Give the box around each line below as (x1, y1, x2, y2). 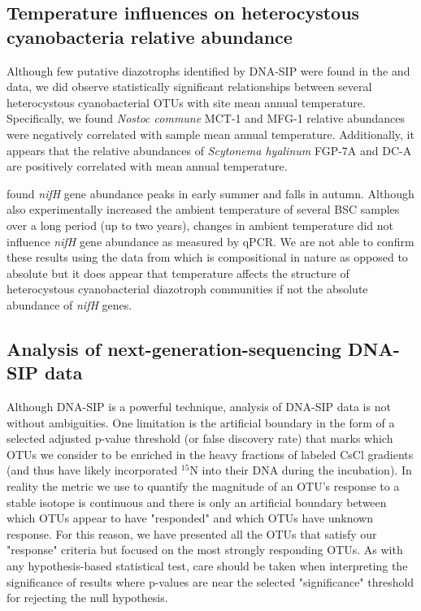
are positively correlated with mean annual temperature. (7, 158, 288, 175)
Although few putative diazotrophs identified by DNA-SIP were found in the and (7, 62, 410, 79)
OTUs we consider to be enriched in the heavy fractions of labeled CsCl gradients (7, 445, 414, 462)
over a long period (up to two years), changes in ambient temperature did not (7, 216, 393, 233)
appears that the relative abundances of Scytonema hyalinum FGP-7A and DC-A (7, 141, 412, 158)
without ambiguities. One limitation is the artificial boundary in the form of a (7, 414, 395, 431)
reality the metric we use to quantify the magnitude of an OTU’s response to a (7, 478, 400, 495)
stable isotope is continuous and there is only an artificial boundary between (7, 493, 387, 510)
